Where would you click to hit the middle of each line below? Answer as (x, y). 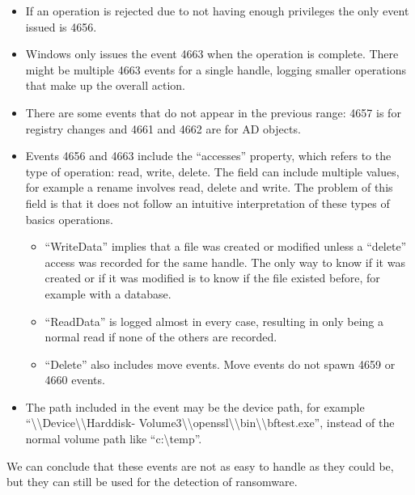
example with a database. (108, 293)
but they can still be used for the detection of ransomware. (152, 482)
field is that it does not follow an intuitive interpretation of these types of (207, 203)
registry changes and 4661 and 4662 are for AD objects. (163, 128)
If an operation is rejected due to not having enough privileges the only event (217, 11)
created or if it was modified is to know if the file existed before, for (212, 278)
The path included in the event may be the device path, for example (195, 406)
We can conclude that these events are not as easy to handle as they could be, (200, 465)
